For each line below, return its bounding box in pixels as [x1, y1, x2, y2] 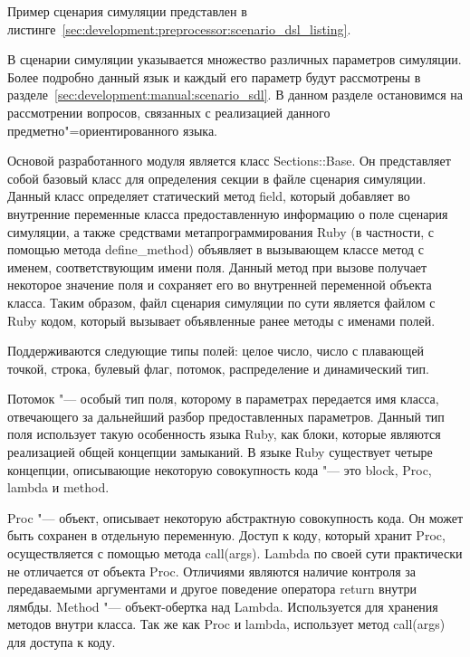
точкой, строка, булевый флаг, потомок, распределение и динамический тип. [7, 358, 429, 377]
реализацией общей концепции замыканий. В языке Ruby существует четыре [7, 443, 433, 462]
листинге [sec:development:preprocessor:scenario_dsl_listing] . [7, 19, 351, 38]
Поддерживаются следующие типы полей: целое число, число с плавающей [7, 341, 425, 360]
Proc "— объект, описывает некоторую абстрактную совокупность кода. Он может [7, 508, 464, 527]
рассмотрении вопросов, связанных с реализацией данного [7, 102, 331, 121]
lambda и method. [7, 478, 110, 497]
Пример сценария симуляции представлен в [7, 2, 247, 20]
